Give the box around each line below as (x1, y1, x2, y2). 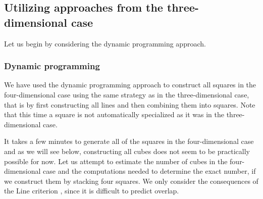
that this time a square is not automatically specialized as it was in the (4, 109, 225, 120)
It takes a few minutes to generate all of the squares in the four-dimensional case (4, 136, 254, 146)
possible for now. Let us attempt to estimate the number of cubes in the (4, 156, 228, 166)
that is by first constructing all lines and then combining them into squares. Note (4, 99, 255, 110)
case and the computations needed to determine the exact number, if (43, 166, 256, 176)
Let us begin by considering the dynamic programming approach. (4, 38, 206, 48)
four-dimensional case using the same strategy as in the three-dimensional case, (4, 89, 249, 99)
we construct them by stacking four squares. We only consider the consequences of (4, 175, 258, 186)
